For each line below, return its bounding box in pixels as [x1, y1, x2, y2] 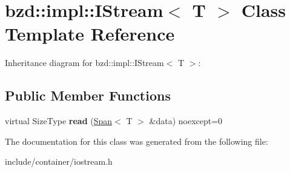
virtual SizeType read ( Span [5, 114, 113, 127]
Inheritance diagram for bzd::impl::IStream [5, 56, 164, 69]
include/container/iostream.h [5, 155, 113, 168]
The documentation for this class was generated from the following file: [5, 134, 268, 147]
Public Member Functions [5, 86, 171, 105]
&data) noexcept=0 [149, 114, 223, 127]
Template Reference [5, 21, 175, 46]
